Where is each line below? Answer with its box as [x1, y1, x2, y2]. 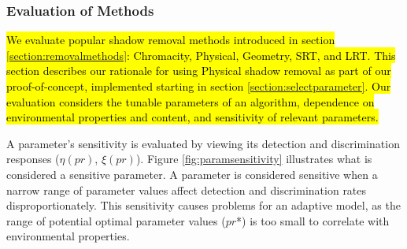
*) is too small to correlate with [236, 212, 390, 229]
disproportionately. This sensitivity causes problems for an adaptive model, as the [6, 197, 401, 214]
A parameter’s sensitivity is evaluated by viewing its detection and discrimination [6, 135, 400, 151]
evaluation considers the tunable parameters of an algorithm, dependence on [6, 93, 375, 110]
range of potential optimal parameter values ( [6, 212, 226, 229]
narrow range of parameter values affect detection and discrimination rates [6, 181, 367, 198]
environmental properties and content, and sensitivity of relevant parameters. [6, 109, 379, 125]
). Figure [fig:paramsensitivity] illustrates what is [135, 151, 372, 167]
